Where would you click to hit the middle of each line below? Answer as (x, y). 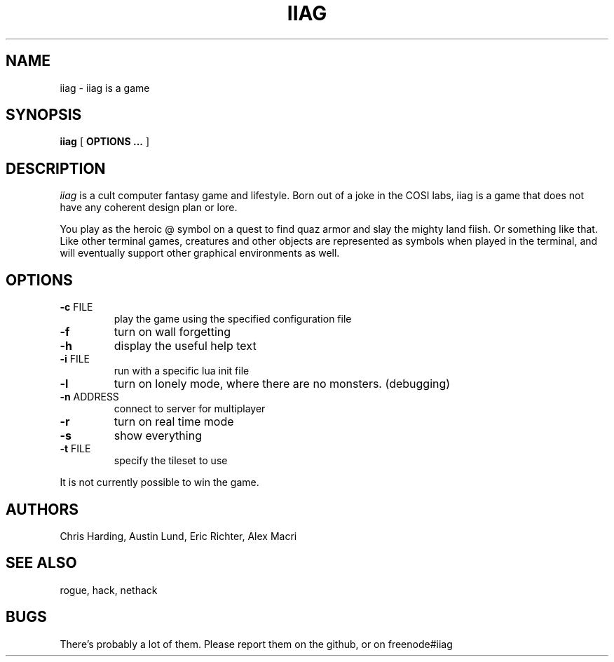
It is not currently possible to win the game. (159, 482)
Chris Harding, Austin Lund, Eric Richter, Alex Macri (178, 536)
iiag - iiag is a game (105, 88)
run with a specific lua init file (182, 371)
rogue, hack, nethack (109, 590)
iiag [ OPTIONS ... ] (105, 142)
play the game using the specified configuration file (233, 319)
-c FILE (76, 307)
